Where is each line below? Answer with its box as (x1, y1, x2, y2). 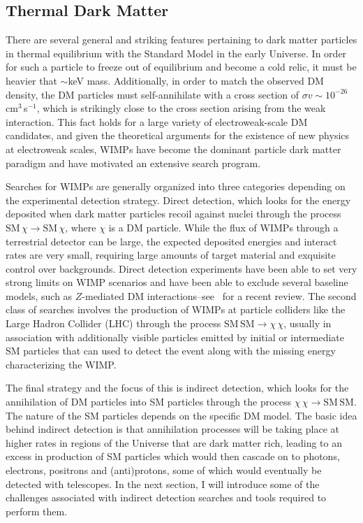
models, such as (6, 288, 73, 303)
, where (65, 220, 96, 234)
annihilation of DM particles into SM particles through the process (6, 394, 292, 409)
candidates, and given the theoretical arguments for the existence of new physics (6, 128, 350, 143)
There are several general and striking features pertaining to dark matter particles (6, 32, 357, 47)
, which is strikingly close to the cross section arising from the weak (36, 101, 326, 115)
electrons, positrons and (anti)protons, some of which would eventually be (6, 463, 322, 478)
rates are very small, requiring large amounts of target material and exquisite (6, 248, 336, 262)
